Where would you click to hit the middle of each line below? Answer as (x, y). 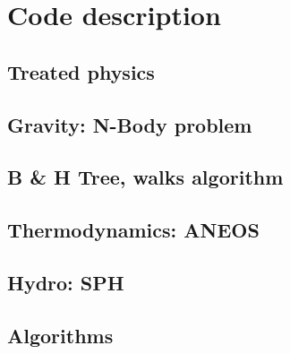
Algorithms (60, 335)
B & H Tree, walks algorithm (145, 177)
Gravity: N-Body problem (130, 124)
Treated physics (81, 71)
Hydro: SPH (66, 282)
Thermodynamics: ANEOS (133, 230)
